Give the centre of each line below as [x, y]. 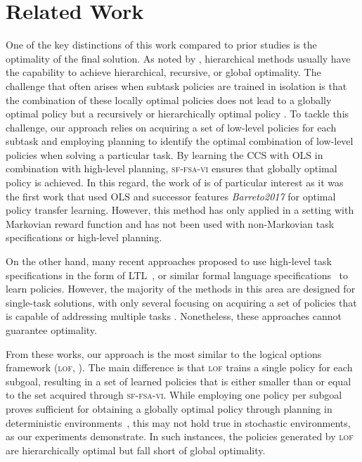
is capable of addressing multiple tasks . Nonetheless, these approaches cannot [174, 316]
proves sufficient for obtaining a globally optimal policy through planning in [169, 408]
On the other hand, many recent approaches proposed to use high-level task [169, 261]
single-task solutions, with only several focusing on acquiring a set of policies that [181, 302]
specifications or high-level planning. [84, 237]
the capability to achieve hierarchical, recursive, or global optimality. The [163, 72]
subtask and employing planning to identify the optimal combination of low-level [180, 141]
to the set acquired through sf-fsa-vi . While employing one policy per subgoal [174, 395]
